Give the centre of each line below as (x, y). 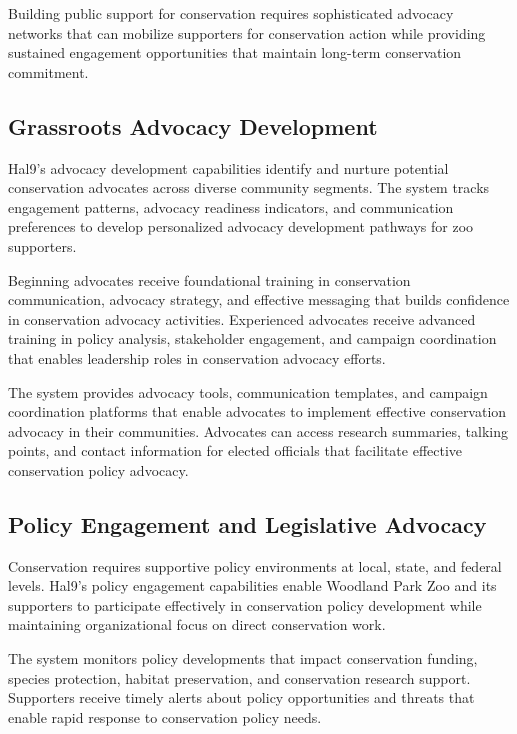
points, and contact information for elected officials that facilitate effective (235, 450)
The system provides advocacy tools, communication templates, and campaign (248, 391)
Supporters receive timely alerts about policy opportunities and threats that (241, 697)
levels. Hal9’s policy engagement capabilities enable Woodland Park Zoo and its (252, 585)
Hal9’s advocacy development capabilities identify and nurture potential (228, 167)
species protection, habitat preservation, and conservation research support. (239, 677)
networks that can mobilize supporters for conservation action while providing (247, 32)
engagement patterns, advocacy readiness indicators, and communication (231, 206)
